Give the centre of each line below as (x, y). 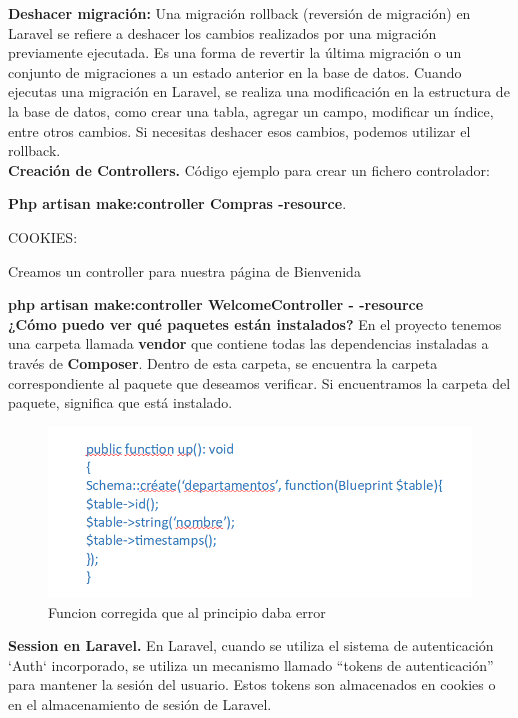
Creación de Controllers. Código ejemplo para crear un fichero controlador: (249, 169)
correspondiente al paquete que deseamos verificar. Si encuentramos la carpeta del (259, 382)
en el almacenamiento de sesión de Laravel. (140, 704)
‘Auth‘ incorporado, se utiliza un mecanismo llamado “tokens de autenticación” (251, 664)
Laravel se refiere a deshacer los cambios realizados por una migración (222, 32)
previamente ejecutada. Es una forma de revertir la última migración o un (235, 52)
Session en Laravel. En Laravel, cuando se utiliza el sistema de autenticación (251, 645)
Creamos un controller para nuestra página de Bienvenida (184, 270)
